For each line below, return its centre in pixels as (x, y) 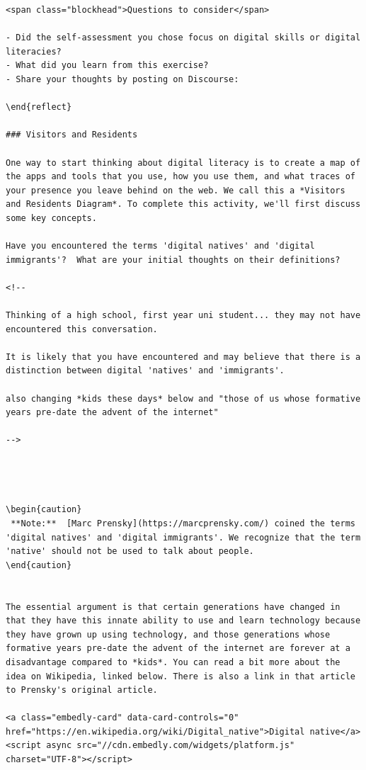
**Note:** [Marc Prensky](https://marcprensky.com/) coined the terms (183, 523)
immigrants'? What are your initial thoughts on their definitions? (173, 260)
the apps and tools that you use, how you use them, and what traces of (181, 177)
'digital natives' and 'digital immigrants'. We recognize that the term (183, 537)
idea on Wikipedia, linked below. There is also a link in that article (181, 676)
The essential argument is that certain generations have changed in (173, 607)
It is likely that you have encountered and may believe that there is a (183, 357)
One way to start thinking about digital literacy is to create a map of (183, 163)
